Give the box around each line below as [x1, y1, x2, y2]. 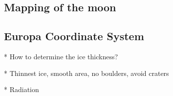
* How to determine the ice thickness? [4, 51, 118, 61]
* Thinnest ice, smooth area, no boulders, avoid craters [4, 68, 169, 78]
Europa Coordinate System [4, 28, 144, 44]
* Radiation [4, 84, 39, 95]
